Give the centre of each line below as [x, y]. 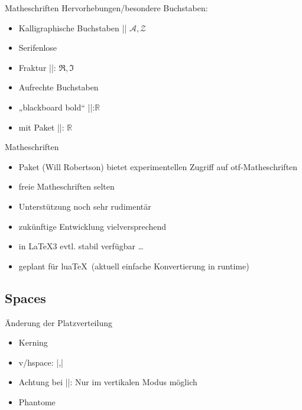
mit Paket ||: [41, 127]
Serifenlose [38, 48]
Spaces [25, 297]
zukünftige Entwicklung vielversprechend [92, 226]
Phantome [37, 401]
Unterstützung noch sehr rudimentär [85, 206]
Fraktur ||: [37, 67]
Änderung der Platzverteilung [59, 322]
